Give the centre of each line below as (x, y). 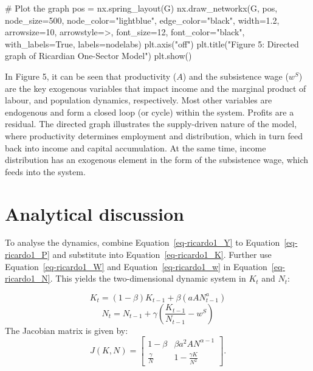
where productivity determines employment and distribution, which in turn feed (154, 135)
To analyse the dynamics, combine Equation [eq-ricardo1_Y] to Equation (143, 242)
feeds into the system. (45, 171)
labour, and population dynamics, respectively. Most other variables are (139, 100)
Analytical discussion (95, 213)
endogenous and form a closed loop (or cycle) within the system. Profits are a (150, 112)
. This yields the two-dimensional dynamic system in (148, 278)
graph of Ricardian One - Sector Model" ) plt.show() (98, 56)
